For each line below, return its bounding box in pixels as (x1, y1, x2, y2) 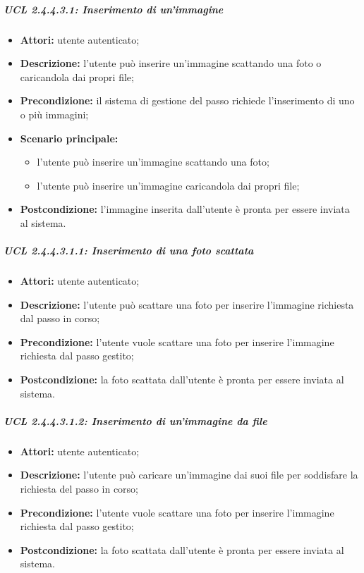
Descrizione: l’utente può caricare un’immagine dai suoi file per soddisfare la (20, 467, 358, 482)
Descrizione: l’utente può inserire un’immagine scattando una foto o (20, 56, 322, 70)
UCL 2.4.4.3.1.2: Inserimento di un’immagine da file (4, 413, 267, 428)
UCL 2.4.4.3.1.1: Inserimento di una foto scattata (4, 243, 254, 258)
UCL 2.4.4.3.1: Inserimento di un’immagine (4, 1, 224, 16)
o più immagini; (20, 106, 89, 121)
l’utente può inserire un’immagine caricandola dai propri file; (37, 178, 300, 192)
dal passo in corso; (20, 311, 100, 326)
